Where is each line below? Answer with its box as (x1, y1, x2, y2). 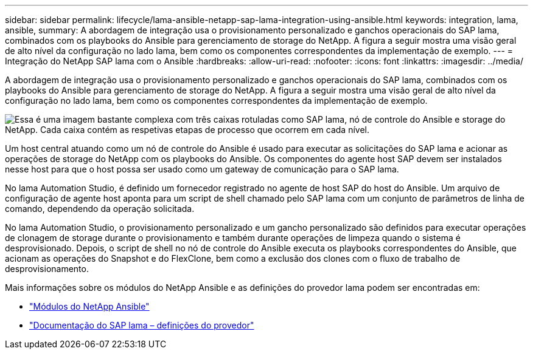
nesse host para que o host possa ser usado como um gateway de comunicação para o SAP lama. (5, 164, 399, 174)
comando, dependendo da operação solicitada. (5, 203, 195, 214)
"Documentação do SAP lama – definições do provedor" (29, 320, 254, 330)
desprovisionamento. (5, 264, 89, 274)
